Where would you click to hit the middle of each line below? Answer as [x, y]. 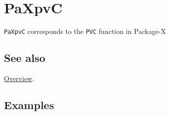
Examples [29, 104]
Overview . [19, 78]
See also [25, 58]
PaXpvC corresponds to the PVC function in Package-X [85, 31]
